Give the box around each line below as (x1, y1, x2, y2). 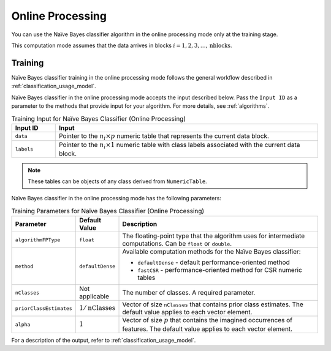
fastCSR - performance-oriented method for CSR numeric (137, 266, 303, 274)
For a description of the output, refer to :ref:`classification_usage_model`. (11, 336, 196, 344)
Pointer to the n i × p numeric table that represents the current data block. (58, 132, 270, 141)
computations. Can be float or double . (122, 240, 232, 248)
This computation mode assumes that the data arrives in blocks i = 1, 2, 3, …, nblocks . (11, 42, 232, 49)
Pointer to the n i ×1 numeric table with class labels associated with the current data (58, 141, 300, 150)
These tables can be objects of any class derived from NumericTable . (28, 178, 208, 185)
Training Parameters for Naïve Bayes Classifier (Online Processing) (11, 206, 205, 215)
